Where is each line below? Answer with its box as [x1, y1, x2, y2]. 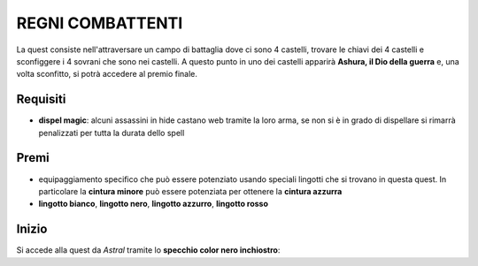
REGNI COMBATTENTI [16, 13, 183, 33]
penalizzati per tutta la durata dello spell [38, 127, 185, 138]
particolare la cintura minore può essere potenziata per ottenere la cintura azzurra [38, 186, 343, 196]
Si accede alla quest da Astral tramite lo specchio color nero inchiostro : [16, 245, 281, 255]
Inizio [16, 222, 48, 237]
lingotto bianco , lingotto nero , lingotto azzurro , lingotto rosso [38, 199, 269, 209]
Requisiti [16, 92, 66, 107]
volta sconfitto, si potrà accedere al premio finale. [16, 69, 198, 80]
